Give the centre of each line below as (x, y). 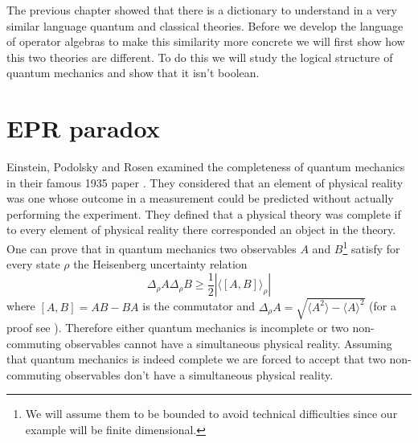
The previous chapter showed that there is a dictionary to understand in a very (202, 10)
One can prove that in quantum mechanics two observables (152, 248)
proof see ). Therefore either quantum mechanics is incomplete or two (178, 327)
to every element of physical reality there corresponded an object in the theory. (201, 230)
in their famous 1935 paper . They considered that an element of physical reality (205, 182)
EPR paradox (83, 128)
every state (33, 264)
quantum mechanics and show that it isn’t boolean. (133, 73)
